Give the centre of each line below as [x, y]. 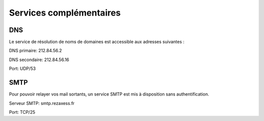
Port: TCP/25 [22, 112]
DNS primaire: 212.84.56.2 [35, 51]
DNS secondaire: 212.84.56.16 [39, 60]
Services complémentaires [65, 13]
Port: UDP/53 [22, 69]
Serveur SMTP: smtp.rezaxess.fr [42, 103]
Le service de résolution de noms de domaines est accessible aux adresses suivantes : [97, 42]
